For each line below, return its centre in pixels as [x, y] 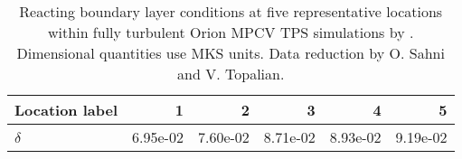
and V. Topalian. [231, 74]
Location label [66, 110]
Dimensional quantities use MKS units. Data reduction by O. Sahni [231, 53]
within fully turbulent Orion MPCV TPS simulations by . [231, 32]
